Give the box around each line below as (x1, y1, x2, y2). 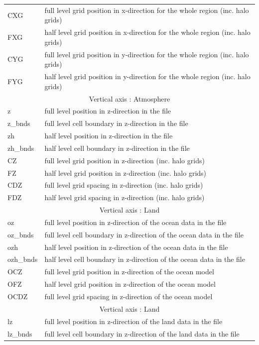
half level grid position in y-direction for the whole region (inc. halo (44, 71, 251, 82)
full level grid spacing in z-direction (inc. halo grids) (44, 180, 203, 190)
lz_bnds (7, 328, 32, 339)
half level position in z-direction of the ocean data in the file (44, 241, 228, 252)
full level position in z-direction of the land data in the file (44, 316, 223, 326)
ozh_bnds (7, 254, 38, 264)
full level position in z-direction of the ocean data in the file (44, 217, 227, 227)
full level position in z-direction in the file (44, 106, 171, 116)
